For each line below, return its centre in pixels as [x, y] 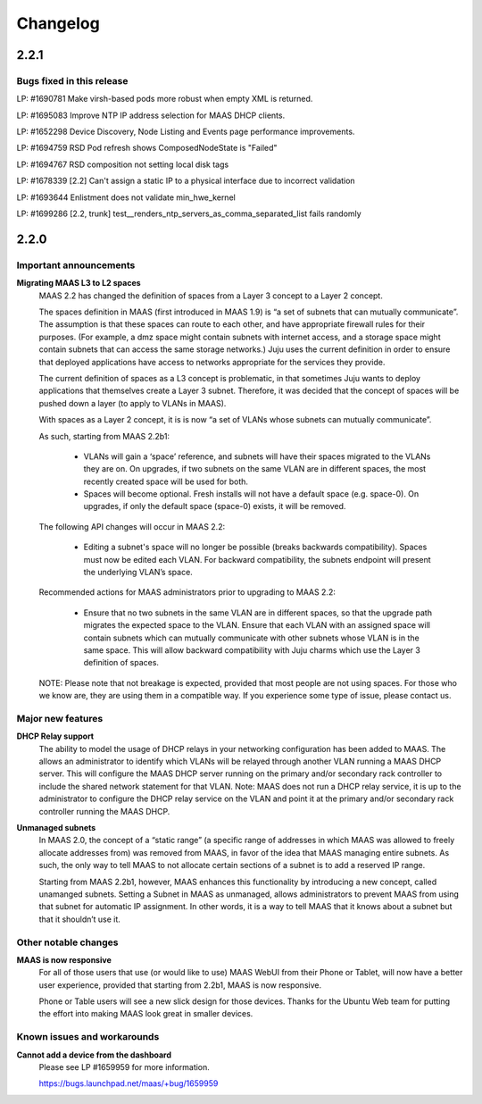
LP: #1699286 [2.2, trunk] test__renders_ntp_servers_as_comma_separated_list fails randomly [189, 213]
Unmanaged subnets [56, 828]
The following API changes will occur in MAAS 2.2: [132, 526]
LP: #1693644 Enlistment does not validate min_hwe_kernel [126, 197]
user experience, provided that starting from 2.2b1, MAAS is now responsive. [180, 985]
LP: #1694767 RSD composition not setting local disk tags [123, 164]
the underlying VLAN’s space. [138, 573]
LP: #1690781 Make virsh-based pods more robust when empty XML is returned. [165, 99]
